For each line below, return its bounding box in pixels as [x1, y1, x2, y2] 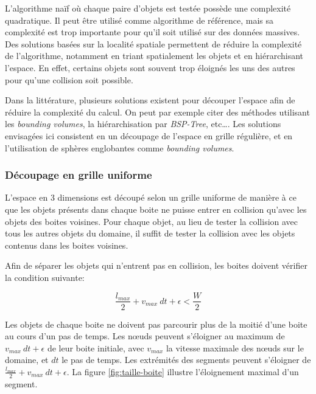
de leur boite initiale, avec [47, 341, 144, 354]
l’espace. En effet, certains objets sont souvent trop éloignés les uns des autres [5, 61, 295, 74]
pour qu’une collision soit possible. [5, 73, 133, 86]
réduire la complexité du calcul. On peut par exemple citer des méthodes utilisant [5, 105, 310, 118]
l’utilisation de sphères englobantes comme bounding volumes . [5, 141, 234, 154]
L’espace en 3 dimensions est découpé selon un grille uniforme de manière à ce [5, 191, 297, 204]
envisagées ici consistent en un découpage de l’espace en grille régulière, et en [5, 129, 293, 142]
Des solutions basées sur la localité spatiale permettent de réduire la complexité [5, 37, 302, 50]
